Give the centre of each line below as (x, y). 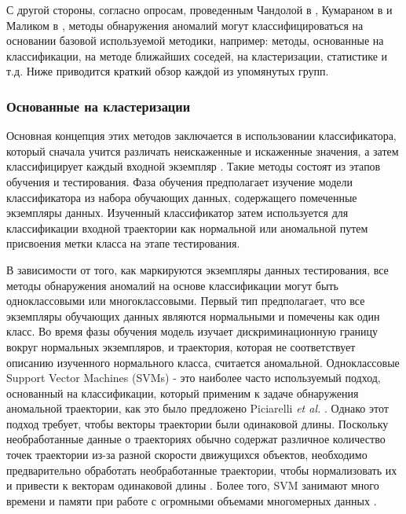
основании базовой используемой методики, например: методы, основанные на (195, 40)
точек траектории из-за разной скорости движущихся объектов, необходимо (187, 455)
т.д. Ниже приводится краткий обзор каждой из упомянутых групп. (168, 71)
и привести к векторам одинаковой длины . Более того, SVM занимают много (193, 485)
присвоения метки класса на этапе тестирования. (123, 243)
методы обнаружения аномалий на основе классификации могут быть (172, 285)
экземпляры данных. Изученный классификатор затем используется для (177, 213)
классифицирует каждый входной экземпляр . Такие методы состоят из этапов (194, 166)
